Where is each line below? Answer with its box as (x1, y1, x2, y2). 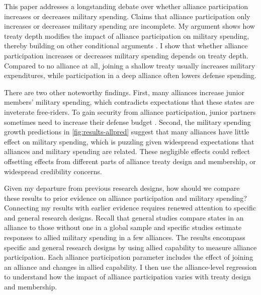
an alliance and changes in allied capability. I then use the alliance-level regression (4, 261, 257, 272)
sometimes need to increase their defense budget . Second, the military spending (4, 116, 251, 127)
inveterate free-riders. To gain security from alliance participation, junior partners (4, 106, 256, 117)
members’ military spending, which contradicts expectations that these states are (4, 97, 254, 107)
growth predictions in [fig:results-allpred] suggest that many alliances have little (4, 126, 249, 137)
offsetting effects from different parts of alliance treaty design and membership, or (4, 156, 256, 166)
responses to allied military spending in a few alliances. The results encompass (4, 232, 245, 243)
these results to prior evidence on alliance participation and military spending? (4, 192, 247, 203)
